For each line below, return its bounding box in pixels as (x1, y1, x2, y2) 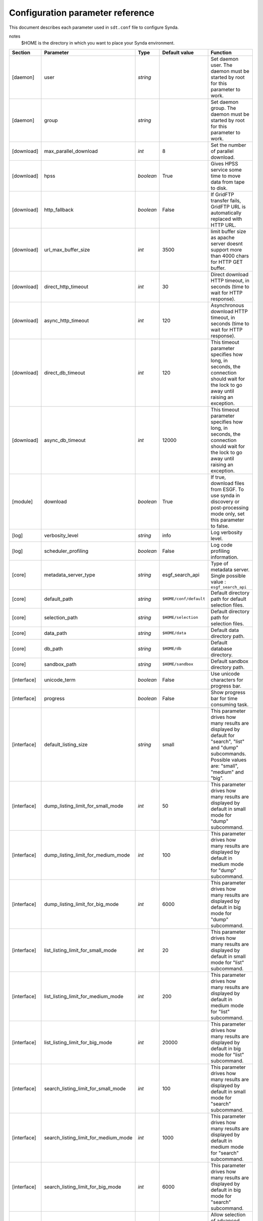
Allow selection (210, 1211, 246, 1218)
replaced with (210, 215, 242, 222)
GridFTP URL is (210, 203, 246, 210)
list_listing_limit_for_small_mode (44, 947, 117, 953)
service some (210, 166, 242, 173)
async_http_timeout (44, 317, 89, 324)
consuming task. (210, 701, 249, 708)
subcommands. (210, 750, 246, 757)
